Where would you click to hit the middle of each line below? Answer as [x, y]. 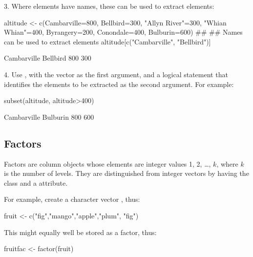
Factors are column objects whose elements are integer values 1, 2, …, [107, 163]
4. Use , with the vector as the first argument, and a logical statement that [116, 74]
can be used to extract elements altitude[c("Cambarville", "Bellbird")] [107, 41]
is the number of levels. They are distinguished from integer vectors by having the [126, 173]
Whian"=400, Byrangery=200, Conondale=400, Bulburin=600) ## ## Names [123, 32]
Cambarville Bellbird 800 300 [48, 58]
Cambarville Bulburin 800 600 [49, 117]
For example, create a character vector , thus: [72, 199]
